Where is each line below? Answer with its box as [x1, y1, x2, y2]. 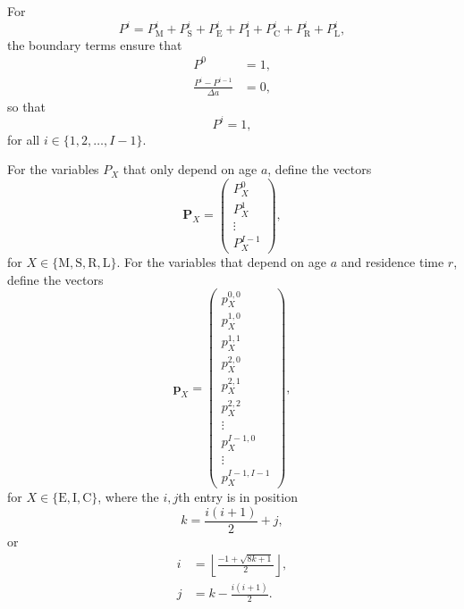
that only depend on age [122, 160, 257, 179]
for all [7, 129, 40, 148]
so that [7, 96, 46, 115]
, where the [97, 488, 159, 506]
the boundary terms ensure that [7, 35, 182, 54]
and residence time [341, 252, 444, 271]
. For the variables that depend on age [116, 252, 327, 271]
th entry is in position [178, 488, 298, 506]
